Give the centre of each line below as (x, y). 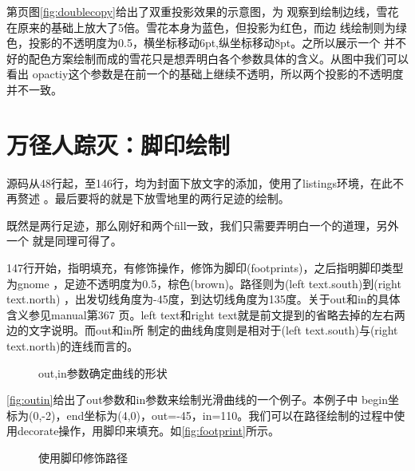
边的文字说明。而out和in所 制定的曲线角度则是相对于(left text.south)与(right (202, 330)
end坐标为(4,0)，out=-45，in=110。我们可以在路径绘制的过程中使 (236, 415)
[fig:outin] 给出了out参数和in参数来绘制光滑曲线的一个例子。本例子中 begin (198, 400)
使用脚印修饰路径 (83, 457)
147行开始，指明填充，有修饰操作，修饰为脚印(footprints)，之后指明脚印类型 (205, 268)
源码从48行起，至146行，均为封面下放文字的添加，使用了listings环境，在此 (200, 182)
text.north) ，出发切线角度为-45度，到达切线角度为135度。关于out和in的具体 (204, 299)
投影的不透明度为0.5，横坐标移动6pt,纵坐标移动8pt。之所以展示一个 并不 (217, 43)
